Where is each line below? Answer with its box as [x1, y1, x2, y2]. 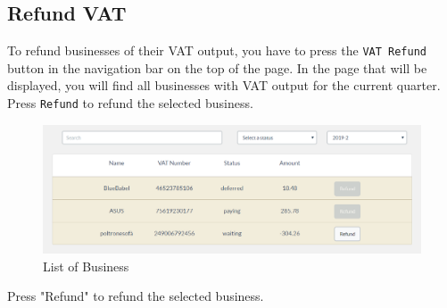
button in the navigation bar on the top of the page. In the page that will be [7, 58, 427, 77]
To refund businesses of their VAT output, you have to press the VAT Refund [7, 41, 427, 60]
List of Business [43, 256, 129, 275]
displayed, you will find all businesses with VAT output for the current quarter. [7, 76, 441, 95]
